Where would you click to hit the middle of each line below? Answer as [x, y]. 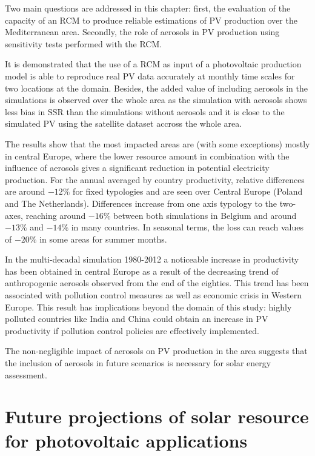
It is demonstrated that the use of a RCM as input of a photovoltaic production [153, 64]
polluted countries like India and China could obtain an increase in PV [137, 319]
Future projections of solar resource [157, 416]
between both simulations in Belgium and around [205, 215]
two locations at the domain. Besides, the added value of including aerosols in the [156, 88]
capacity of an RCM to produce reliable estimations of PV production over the [151, 20]
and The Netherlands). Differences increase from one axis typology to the [141, 203]
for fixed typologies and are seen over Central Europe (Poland [188, 191]
